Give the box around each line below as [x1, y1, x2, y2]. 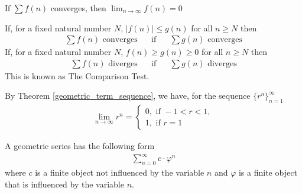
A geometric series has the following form [5, 140, 155, 152]
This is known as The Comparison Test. [5, 69, 150, 82]
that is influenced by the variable [5, 177, 124, 190]
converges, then [50, 2, 106, 14]
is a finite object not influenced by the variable [35, 166, 204, 179]
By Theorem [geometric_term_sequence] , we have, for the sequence [5, 89, 251, 102]
